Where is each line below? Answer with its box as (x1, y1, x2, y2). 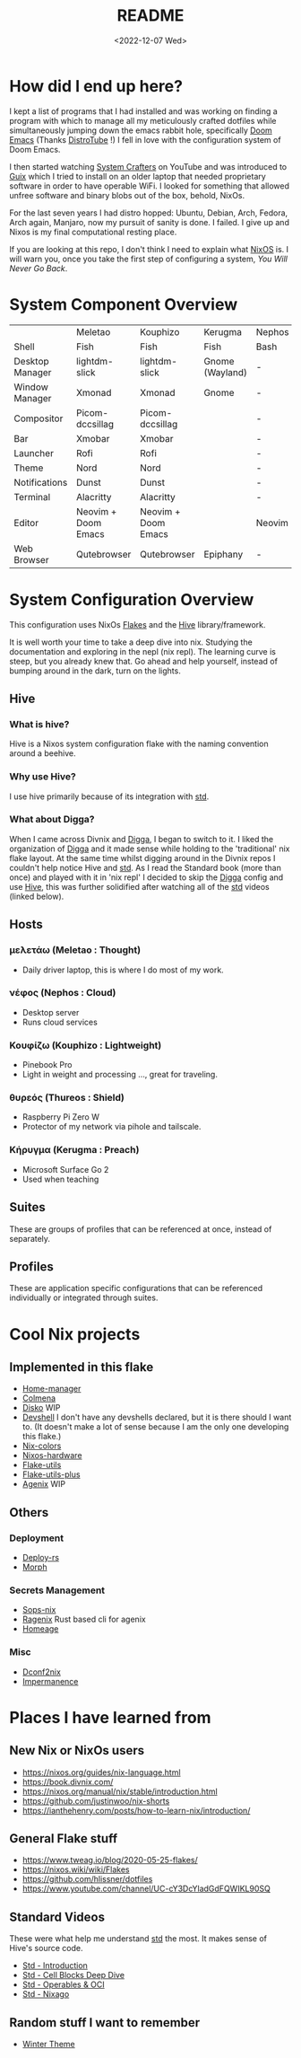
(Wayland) (203, 365, 248, 378)
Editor (13, 516, 39, 529)
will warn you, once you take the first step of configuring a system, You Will (9, 253, 288, 264)
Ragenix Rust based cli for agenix (21, 1614, 146, 1625)
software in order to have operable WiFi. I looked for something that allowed (9, 180, 289, 191)
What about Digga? (9, 814, 95, 826)
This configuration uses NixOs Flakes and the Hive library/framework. (9, 619, 266, 629)
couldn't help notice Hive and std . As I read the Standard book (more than (9, 862, 282, 873)
